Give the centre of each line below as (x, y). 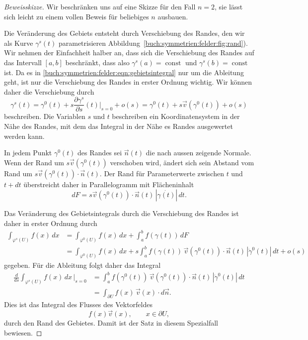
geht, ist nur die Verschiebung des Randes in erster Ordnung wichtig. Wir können (128, 82)
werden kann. (24, 136)
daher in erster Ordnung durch (51, 223)
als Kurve (19, 43)
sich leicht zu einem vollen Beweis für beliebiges (77, 16)
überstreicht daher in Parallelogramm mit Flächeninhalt (109, 184)
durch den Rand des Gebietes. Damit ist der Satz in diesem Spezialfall (111, 323)
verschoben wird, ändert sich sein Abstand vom (182, 162)
